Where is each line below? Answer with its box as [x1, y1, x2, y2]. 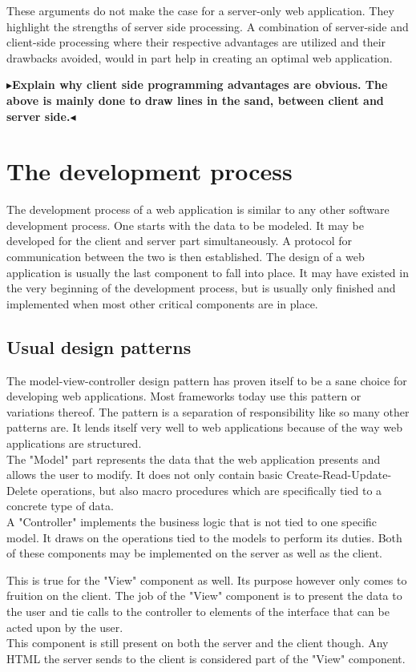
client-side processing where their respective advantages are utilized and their [6, 34, 386, 50]
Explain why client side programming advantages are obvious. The [12, 76, 388, 93]
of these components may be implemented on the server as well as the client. [6, 545, 382, 561]
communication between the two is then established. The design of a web [6, 248, 365, 265]
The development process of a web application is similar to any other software [6, 201, 390, 218]
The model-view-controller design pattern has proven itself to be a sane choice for [6, 372, 407, 388]
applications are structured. [6, 435, 142, 452]
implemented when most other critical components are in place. [6, 295, 318, 312]
